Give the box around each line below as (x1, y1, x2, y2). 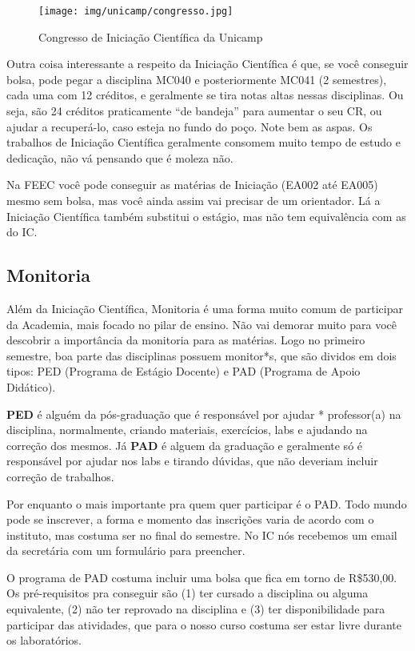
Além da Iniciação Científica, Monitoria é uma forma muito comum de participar (6, 299, 403, 316)
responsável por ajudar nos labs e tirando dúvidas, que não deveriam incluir (6, 452, 378, 469)
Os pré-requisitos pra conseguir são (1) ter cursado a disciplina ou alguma (6, 585, 369, 601)
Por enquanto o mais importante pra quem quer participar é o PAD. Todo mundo (6, 495, 407, 512)
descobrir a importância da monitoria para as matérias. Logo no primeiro (6, 332, 365, 348)
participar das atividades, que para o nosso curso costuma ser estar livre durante (6, 616, 402, 633)
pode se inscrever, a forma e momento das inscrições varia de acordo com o (6, 511, 374, 528)
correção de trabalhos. (6, 468, 114, 484)
